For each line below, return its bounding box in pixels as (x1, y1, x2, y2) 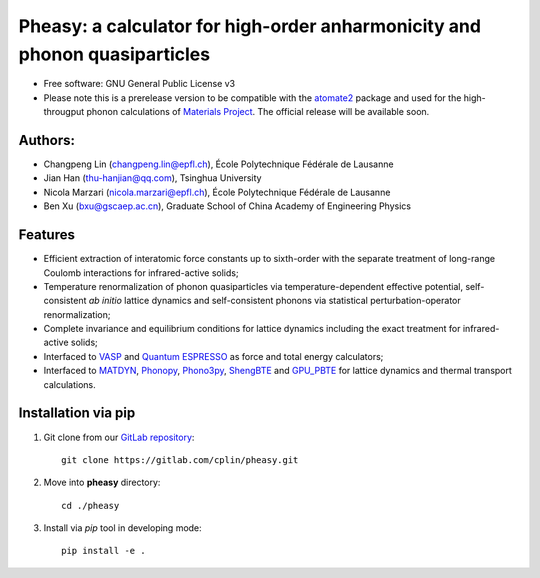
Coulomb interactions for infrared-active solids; (43, 266, 239, 279)
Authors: (18, 131, 75, 149)
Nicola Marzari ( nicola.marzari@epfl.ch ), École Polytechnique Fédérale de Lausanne (43, 186, 391, 198)
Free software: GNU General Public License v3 (43, 78, 236, 90)
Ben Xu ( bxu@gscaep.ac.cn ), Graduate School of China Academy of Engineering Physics (43, 200, 412, 212)
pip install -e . (61, 545, 146, 557)
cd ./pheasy (61, 500, 120, 511)
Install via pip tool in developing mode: (43, 522, 202, 534)
